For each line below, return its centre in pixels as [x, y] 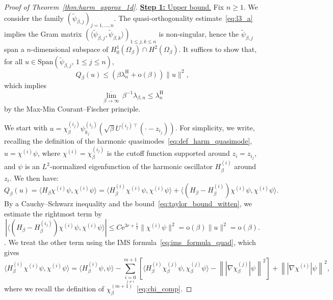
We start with [26, 128]
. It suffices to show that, [218, 49]
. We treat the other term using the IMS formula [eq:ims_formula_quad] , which [130, 242]
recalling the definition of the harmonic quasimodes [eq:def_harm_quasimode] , [128, 141]
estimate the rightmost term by [53, 213]
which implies [25, 85]
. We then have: [34, 178]
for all [14, 61]
